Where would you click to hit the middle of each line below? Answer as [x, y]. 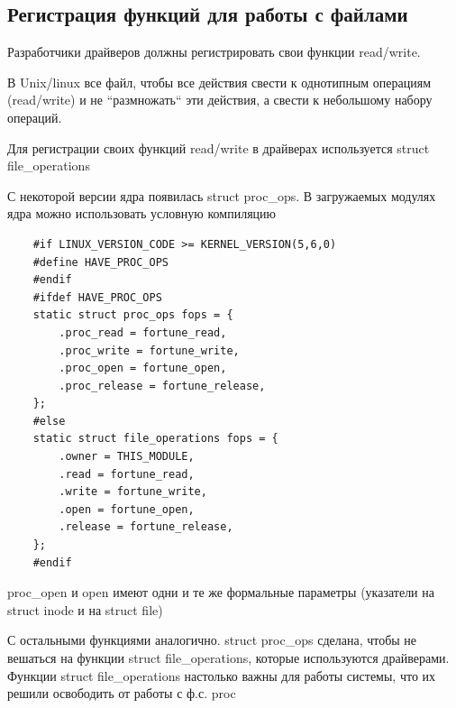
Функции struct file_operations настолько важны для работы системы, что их [222, 675]
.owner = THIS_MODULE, [127, 457]
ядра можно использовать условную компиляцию [142, 213]
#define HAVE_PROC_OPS [100, 262]
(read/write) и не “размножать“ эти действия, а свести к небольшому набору [220, 100]
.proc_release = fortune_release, [162, 386]
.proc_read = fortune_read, [143, 332]
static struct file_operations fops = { [155, 439]
